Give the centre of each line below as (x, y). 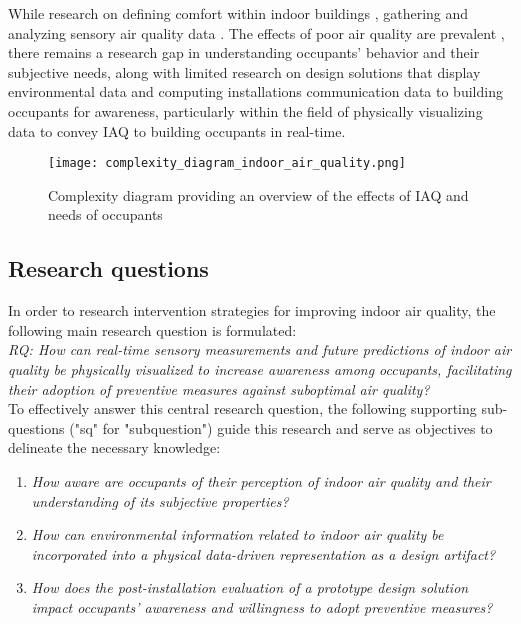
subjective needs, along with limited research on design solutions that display (244, 71)
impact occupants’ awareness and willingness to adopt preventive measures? (262, 606)
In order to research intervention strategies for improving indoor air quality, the (252, 310)
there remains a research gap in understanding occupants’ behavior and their (244, 52)
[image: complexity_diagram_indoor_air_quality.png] (227, 163)
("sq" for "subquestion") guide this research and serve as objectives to (281, 427)
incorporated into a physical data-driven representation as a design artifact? (263, 553)
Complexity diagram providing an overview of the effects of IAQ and (258, 194)
